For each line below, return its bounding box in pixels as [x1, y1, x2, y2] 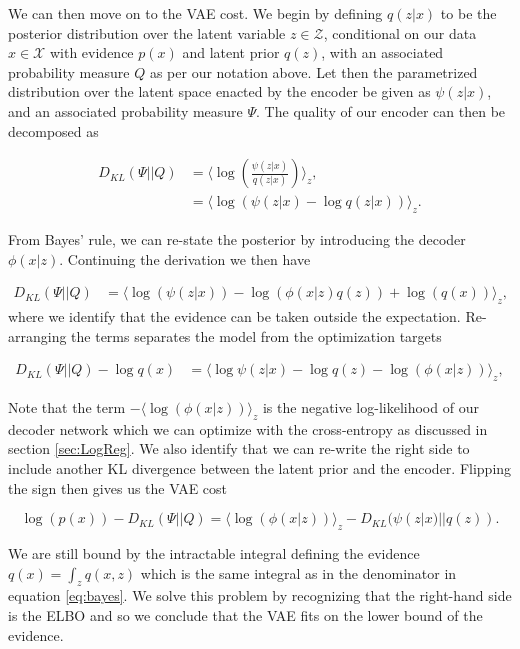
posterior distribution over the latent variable [8, 22, 286, 43]
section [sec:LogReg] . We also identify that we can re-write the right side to [8, 438, 470, 459]
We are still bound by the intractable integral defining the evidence [8, 543, 420, 564]
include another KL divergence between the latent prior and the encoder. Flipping [8, 458, 512, 479]
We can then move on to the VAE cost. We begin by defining [8, 3, 383, 23]
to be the [440, 3, 497, 23]
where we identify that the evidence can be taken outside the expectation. [8, 306, 461, 327]
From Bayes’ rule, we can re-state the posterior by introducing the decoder [8, 229, 466, 250]
